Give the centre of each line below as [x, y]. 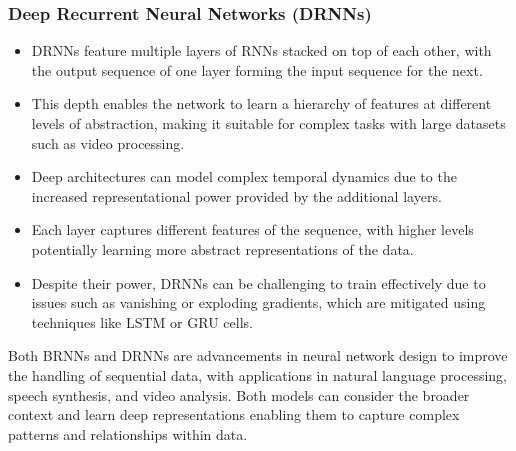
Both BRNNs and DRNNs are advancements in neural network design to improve [258, 355]
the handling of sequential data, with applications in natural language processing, [258, 374]
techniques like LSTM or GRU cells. [142, 321]
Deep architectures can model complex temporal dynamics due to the [244, 176]
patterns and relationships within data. [128, 433]
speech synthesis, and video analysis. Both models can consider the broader [239, 394]
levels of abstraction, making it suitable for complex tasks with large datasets [268, 123]
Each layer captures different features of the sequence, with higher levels [252, 229]
